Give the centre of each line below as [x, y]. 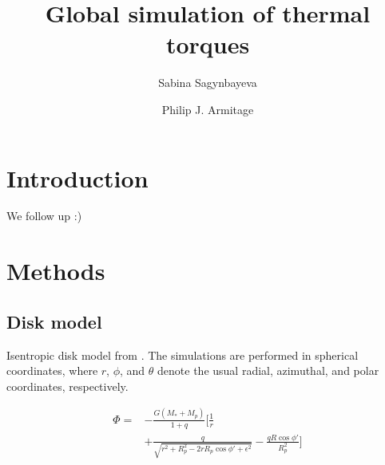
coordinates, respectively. [67, 386]
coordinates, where [52, 370]
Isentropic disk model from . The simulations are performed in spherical [183, 355]
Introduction [77, 177]
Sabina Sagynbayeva [208, 83]
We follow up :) [44, 216]
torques [208, 44]
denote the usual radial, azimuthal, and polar [268, 370]
